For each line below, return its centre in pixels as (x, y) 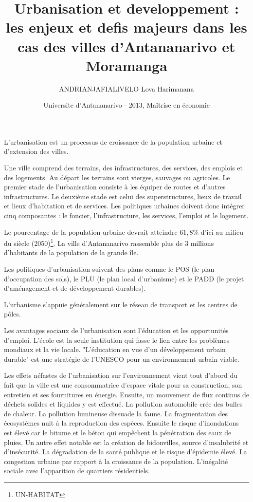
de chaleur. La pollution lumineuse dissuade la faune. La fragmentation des (116, 413)
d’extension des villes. (36, 151)
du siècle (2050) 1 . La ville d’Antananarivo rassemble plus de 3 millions (109, 242)
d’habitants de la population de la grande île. (71, 252)
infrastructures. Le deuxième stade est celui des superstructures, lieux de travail (123, 196)
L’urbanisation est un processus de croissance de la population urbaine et (113, 141)
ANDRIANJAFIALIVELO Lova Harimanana (126, 88)
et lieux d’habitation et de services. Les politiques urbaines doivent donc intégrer (124, 206)
